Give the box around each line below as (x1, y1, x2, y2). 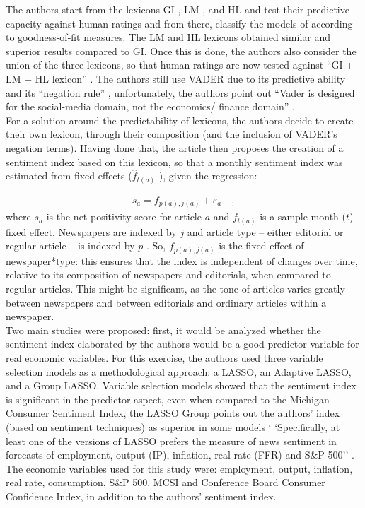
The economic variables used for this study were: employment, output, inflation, (6, 461, 353, 475)
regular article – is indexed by (6, 238, 135, 253)
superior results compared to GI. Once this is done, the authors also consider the (6, 43, 357, 58)
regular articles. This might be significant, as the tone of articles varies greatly (6, 281, 345, 295)
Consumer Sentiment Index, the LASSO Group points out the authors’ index (6, 406, 340, 420)
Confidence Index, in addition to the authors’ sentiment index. (6, 488, 277, 503)
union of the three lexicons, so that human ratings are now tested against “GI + (6, 57, 354, 72)
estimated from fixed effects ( (6, 168, 132, 183)
